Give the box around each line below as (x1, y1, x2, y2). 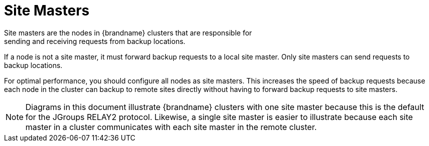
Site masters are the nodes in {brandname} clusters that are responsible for (4, 28, 252, 37)
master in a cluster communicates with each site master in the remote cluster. (25, 121, 317, 132)
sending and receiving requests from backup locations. (4, 36, 186, 45)
